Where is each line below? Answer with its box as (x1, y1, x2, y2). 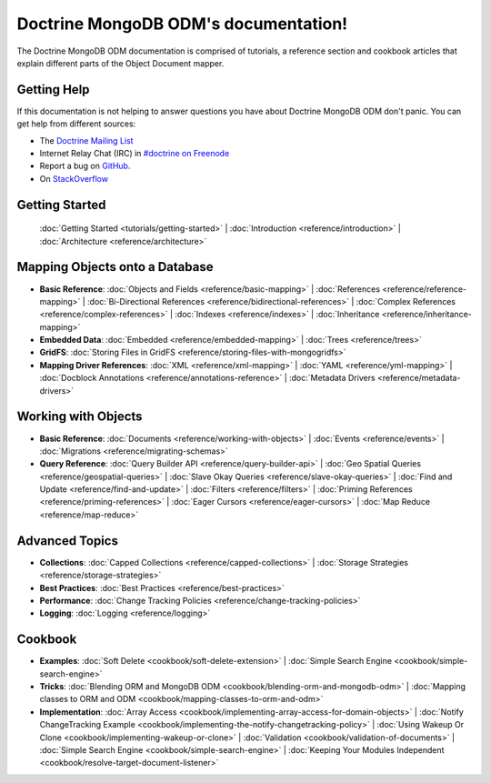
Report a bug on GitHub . (39, 160, 131, 172)
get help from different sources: (16, 118, 136, 129)
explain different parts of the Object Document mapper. (16, 57, 225, 68)
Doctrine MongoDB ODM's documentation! (16, 14, 348, 34)
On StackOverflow (39, 173, 109, 184)
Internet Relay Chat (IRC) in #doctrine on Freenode (39, 148, 230, 159)
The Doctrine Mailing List (39, 135, 134, 146)
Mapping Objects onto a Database (16, 259, 214, 275)
